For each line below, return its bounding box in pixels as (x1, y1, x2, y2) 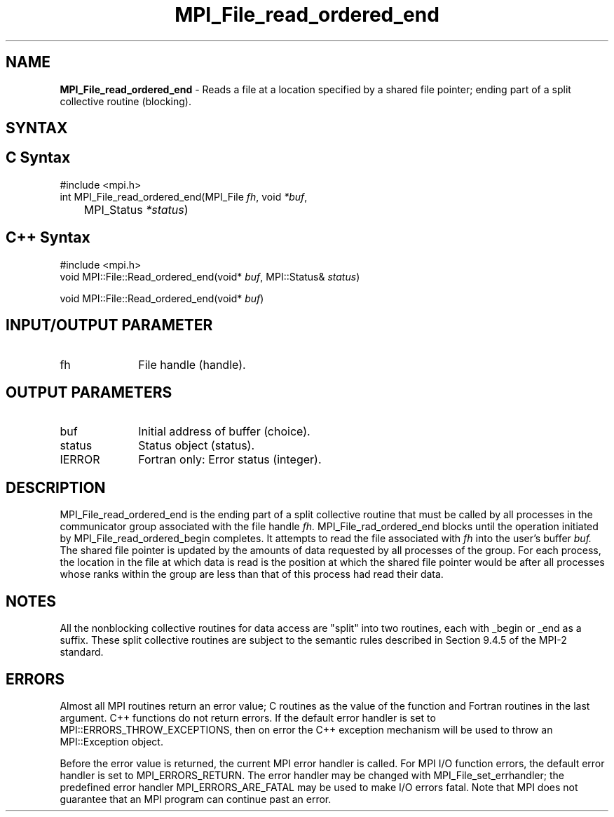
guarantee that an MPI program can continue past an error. (60, 792, 332, 805)
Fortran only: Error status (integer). (138, 452, 322, 467)
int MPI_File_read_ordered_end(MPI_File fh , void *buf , (60, 190, 308, 203)
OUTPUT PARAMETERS (6, 383, 172, 401)
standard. (60, 646, 104, 659)
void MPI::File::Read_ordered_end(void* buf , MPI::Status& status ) (60, 270, 360, 283)
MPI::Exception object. (60, 735, 163, 748)
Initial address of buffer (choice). (138, 424, 311, 439)
